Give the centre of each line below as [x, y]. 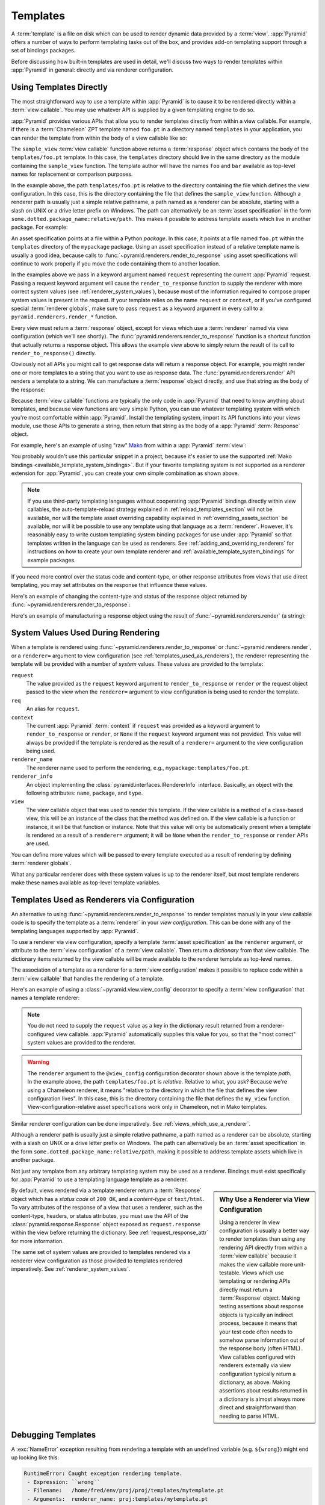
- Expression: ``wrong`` [64, 1482]
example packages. [51, 560]
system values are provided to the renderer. [82, 1042]
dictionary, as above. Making [255, 1382]
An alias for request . [53, 709]
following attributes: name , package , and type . [85, 793]
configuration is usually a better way [264, 1230]
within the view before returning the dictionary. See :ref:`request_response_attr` [110, 1233]
